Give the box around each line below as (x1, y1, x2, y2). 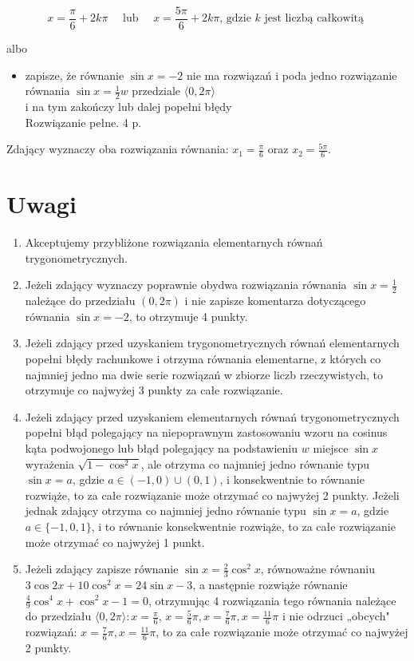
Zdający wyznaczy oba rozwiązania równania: (6, 141, 229, 157)
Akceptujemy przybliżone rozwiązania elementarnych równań (25, 234, 323, 251)
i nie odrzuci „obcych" (282, 608, 390, 624)
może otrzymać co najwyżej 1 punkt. (25, 533, 205, 550)
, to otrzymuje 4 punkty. (128, 307, 248, 324)
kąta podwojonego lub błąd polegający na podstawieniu (25, 439, 298, 456)
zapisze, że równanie (25, 66, 124, 83)
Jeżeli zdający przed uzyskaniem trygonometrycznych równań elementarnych (25, 334, 400, 351)
